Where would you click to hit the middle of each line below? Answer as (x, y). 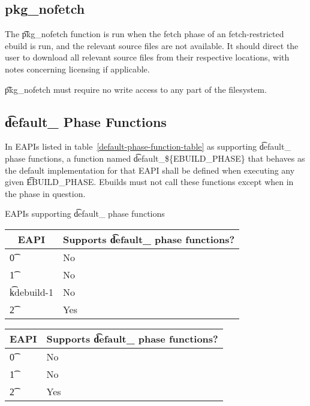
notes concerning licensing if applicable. (77, 69)
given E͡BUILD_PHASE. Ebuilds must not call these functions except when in (149, 182)
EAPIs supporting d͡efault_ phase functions (85, 213)
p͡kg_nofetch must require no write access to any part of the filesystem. (136, 89)
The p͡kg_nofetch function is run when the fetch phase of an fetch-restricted (145, 34)
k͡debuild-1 (31, 292)
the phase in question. (45, 193)
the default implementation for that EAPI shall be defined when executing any (150, 170)
